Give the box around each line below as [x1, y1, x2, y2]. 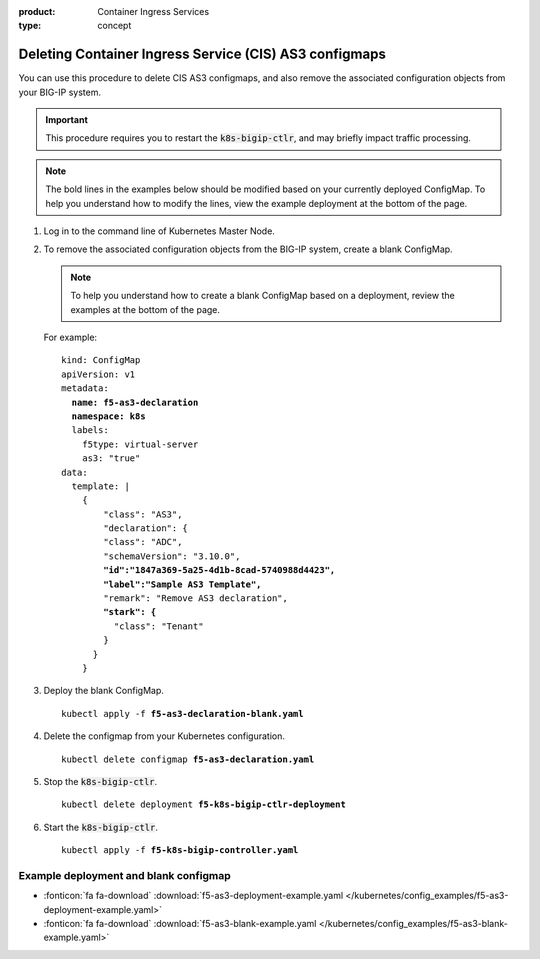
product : [18, 6, 56, 17]
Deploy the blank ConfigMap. [43, 685, 164, 697]
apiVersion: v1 [61, 368, 136, 380]
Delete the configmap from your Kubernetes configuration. [43, 730, 285, 742]
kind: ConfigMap [61, 355, 141, 366]
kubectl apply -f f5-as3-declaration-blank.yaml [61, 708, 304, 719]
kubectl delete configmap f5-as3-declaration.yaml [61, 753, 315, 765]
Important [45, 114, 89, 126]
